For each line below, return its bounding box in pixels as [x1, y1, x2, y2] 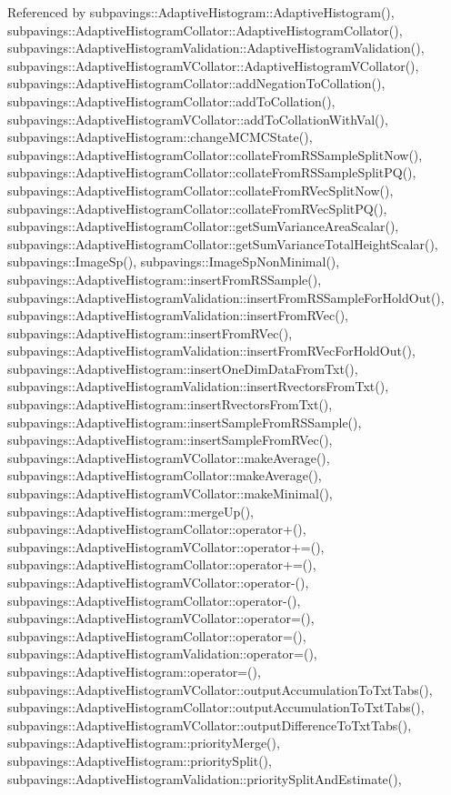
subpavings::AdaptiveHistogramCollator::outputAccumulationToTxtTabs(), [7, 698, 425, 717]
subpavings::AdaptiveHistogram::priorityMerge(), [7, 733, 280, 752]
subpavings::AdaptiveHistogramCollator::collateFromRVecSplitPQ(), [7, 198, 387, 217]
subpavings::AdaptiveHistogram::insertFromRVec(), [7, 323, 293, 342]
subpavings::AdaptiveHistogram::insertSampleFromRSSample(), [7, 412, 362, 431]
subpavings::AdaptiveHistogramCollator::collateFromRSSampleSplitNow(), [7, 145, 423, 164]
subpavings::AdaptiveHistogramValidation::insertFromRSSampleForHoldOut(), [7, 287, 445, 307]
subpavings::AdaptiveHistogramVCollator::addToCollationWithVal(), [7, 109, 388, 128]
